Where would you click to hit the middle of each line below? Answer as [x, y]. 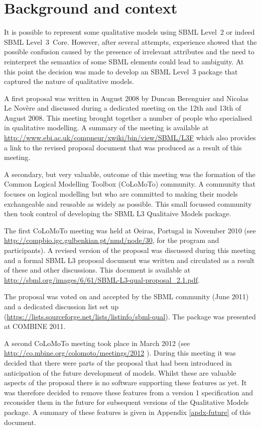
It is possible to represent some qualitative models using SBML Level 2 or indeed [129, 32]
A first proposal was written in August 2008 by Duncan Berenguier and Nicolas [126, 98]
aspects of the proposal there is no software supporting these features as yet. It [125, 382]
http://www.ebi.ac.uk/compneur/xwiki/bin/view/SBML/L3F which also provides [130, 138]
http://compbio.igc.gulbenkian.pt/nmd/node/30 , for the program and [112, 240]
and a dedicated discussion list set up [61, 306]
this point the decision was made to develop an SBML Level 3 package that [121, 71]
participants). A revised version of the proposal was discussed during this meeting [130, 250]
